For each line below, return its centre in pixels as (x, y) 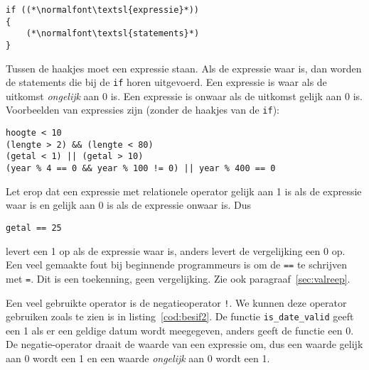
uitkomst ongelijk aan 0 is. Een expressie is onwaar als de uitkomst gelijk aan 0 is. (184, 96)
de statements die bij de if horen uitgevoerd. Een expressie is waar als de (166, 82)
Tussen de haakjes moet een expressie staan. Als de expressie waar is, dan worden (184, 68)
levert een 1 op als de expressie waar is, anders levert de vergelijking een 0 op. (176, 250)
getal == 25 (34, 228)
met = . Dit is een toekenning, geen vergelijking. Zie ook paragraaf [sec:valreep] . (178, 278)
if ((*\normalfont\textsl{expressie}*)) (103, 10)
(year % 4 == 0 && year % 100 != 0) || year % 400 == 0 (141, 169)
